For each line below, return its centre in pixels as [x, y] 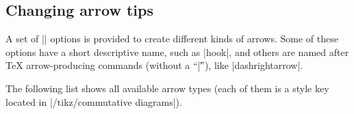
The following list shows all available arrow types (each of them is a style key [167, 88]
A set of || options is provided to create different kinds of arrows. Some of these [172, 39]
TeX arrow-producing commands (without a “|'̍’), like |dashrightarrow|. [154, 65]
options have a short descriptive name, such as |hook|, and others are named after [177, 52]
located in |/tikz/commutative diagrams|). [94, 101]
